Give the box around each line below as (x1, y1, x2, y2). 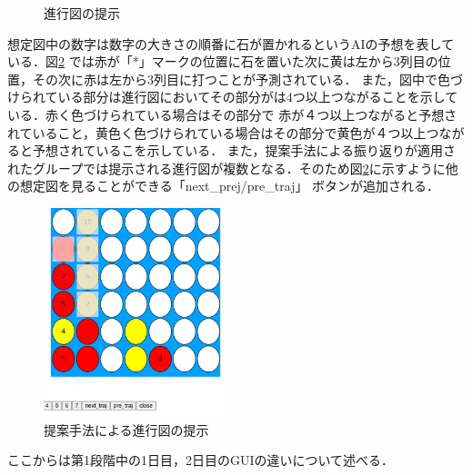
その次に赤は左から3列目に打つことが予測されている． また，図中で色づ (32, 69, 463, 88)
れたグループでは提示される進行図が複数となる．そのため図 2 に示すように (7, 158, 446, 177)
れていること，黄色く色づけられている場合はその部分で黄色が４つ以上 (7, 123, 427, 142)
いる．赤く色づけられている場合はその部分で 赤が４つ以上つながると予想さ (7, 104, 457, 124)
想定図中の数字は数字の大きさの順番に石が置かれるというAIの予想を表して (7, 34, 455, 53)
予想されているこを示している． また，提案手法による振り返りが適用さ (32, 141, 457, 160)
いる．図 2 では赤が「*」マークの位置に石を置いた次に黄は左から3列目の (7, 52, 438, 71)
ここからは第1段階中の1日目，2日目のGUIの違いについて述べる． (7, 450, 395, 470)
